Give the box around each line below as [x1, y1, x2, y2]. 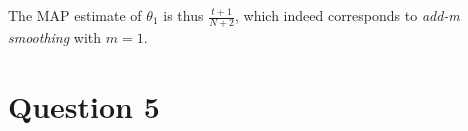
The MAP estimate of [8, 5, 142, 25]
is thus [163, 5, 204, 25]
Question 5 [8, 85, 160, 126]
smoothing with [8, 26, 102, 47]
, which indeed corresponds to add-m [234, 5, 460, 25]
